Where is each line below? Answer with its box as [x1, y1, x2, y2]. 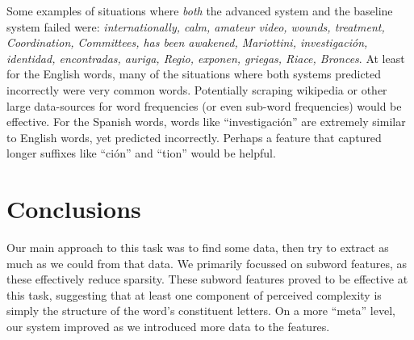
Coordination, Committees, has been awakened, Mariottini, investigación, [6, 34, 368, 51]
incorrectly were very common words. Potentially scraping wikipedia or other [6, 81, 387, 98]
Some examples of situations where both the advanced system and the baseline [6, 2, 393, 19]
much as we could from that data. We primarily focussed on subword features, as [6, 254, 408, 271]
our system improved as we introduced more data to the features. [6, 318, 330, 335]
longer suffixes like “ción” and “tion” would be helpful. [6, 145, 276, 162]
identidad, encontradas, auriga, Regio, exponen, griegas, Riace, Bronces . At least [6, 49, 405, 66]
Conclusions [6, 192, 141, 225]
